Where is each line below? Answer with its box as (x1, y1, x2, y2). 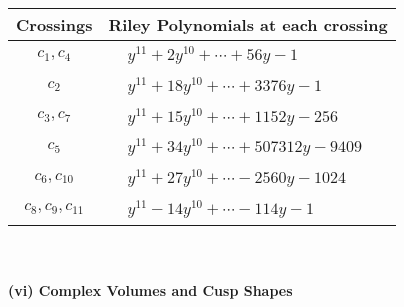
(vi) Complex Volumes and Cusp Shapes (8, 280, 293, 301)
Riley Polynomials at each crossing (108, 13, 388, 36)
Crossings (16, 13, 93, 36)
